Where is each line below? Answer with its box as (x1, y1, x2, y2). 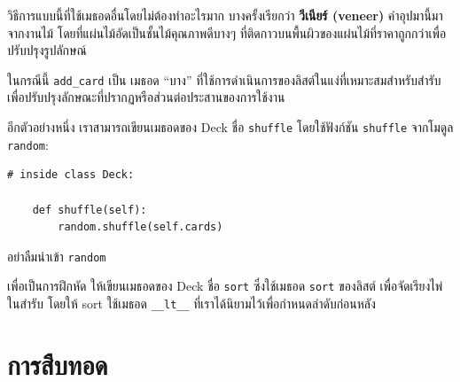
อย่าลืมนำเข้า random (7, 246, 106, 265)
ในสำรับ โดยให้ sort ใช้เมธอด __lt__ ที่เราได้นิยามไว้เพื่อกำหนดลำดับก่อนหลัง (7, 294, 376, 313)
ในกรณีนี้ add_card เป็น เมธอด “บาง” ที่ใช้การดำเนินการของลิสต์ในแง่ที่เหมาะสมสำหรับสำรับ (7, 70, 441, 89)
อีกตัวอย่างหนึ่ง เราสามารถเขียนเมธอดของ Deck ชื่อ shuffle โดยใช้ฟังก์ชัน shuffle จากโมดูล (7, 118, 454, 136)
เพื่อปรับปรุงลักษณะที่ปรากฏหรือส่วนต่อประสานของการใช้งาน (7, 88, 285, 106)
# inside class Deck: (7, 168, 135, 182)
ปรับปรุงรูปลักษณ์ (7, 41, 87, 59)
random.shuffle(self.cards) (58, 221, 223, 234)
